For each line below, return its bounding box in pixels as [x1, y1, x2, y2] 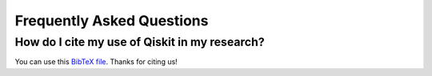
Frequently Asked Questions [14, 12, 209, 29]
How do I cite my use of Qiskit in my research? [14, 35, 265, 49]
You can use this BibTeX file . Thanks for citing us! [14, 57, 178, 66]
